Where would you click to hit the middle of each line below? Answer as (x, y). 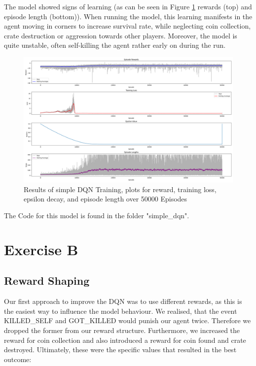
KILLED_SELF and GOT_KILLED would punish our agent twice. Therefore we (128, 320)
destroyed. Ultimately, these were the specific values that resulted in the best (120, 349)
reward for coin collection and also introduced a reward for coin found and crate (125, 340)
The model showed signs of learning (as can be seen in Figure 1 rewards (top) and (128, 6)
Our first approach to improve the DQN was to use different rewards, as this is (123, 301)
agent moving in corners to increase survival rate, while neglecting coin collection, (128, 26)
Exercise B (41, 249)
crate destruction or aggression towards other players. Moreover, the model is (121, 35)
